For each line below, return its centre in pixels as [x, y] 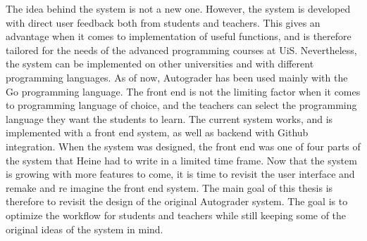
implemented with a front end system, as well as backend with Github [157, 132]
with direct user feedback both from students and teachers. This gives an [163, 22]
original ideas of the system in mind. [85, 229]
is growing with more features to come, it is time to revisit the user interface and [180, 174]
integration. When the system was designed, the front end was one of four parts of [183, 146]
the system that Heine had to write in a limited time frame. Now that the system [181, 160]
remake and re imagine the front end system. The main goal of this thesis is [169, 187]
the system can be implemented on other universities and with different [160, 64]
